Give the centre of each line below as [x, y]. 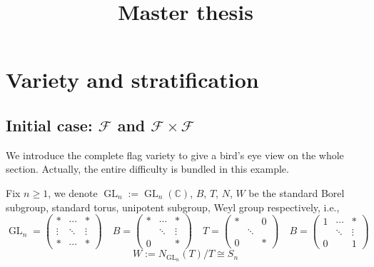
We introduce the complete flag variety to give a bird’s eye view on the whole [175, 155]
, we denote [73, 192]
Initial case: [49, 125]
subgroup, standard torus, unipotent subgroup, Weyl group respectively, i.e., [173, 207]
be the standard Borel [297, 192]
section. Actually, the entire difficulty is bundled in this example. [147, 169]
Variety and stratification [132, 80]
